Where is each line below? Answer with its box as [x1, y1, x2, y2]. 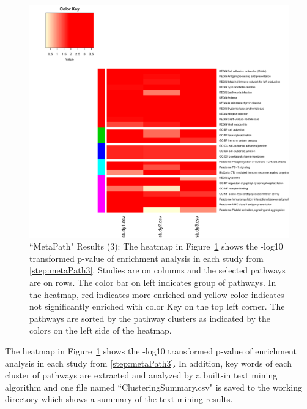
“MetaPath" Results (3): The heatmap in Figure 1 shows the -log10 [29, 240, 283, 253]
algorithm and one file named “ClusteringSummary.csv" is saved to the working [5, 380, 302, 393]
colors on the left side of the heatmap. [29, 324, 172, 337]
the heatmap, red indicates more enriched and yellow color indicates [29, 288, 284, 300]
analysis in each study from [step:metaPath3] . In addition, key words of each [5, 356, 292, 369]
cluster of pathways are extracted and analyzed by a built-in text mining [5, 369, 278, 381]
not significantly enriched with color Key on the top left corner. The [29, 300, 285, 313]
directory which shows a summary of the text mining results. [5, 392, 233, 405]
